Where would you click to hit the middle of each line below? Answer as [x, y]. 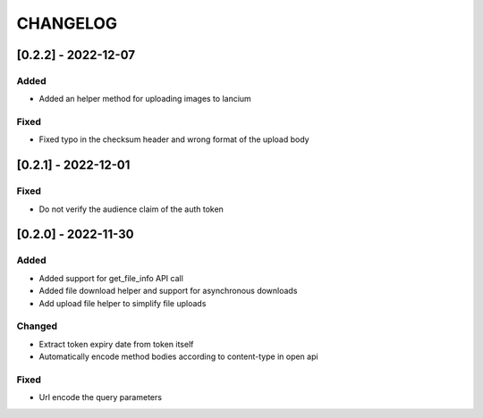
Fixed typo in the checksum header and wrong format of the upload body [174, 139]
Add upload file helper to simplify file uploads [123, 303]
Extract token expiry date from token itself [116, 344]
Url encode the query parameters [101, 397]
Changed [37, 326]
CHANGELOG [67, 23]
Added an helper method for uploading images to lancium [145, 99]
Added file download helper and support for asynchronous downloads [168, 291]
